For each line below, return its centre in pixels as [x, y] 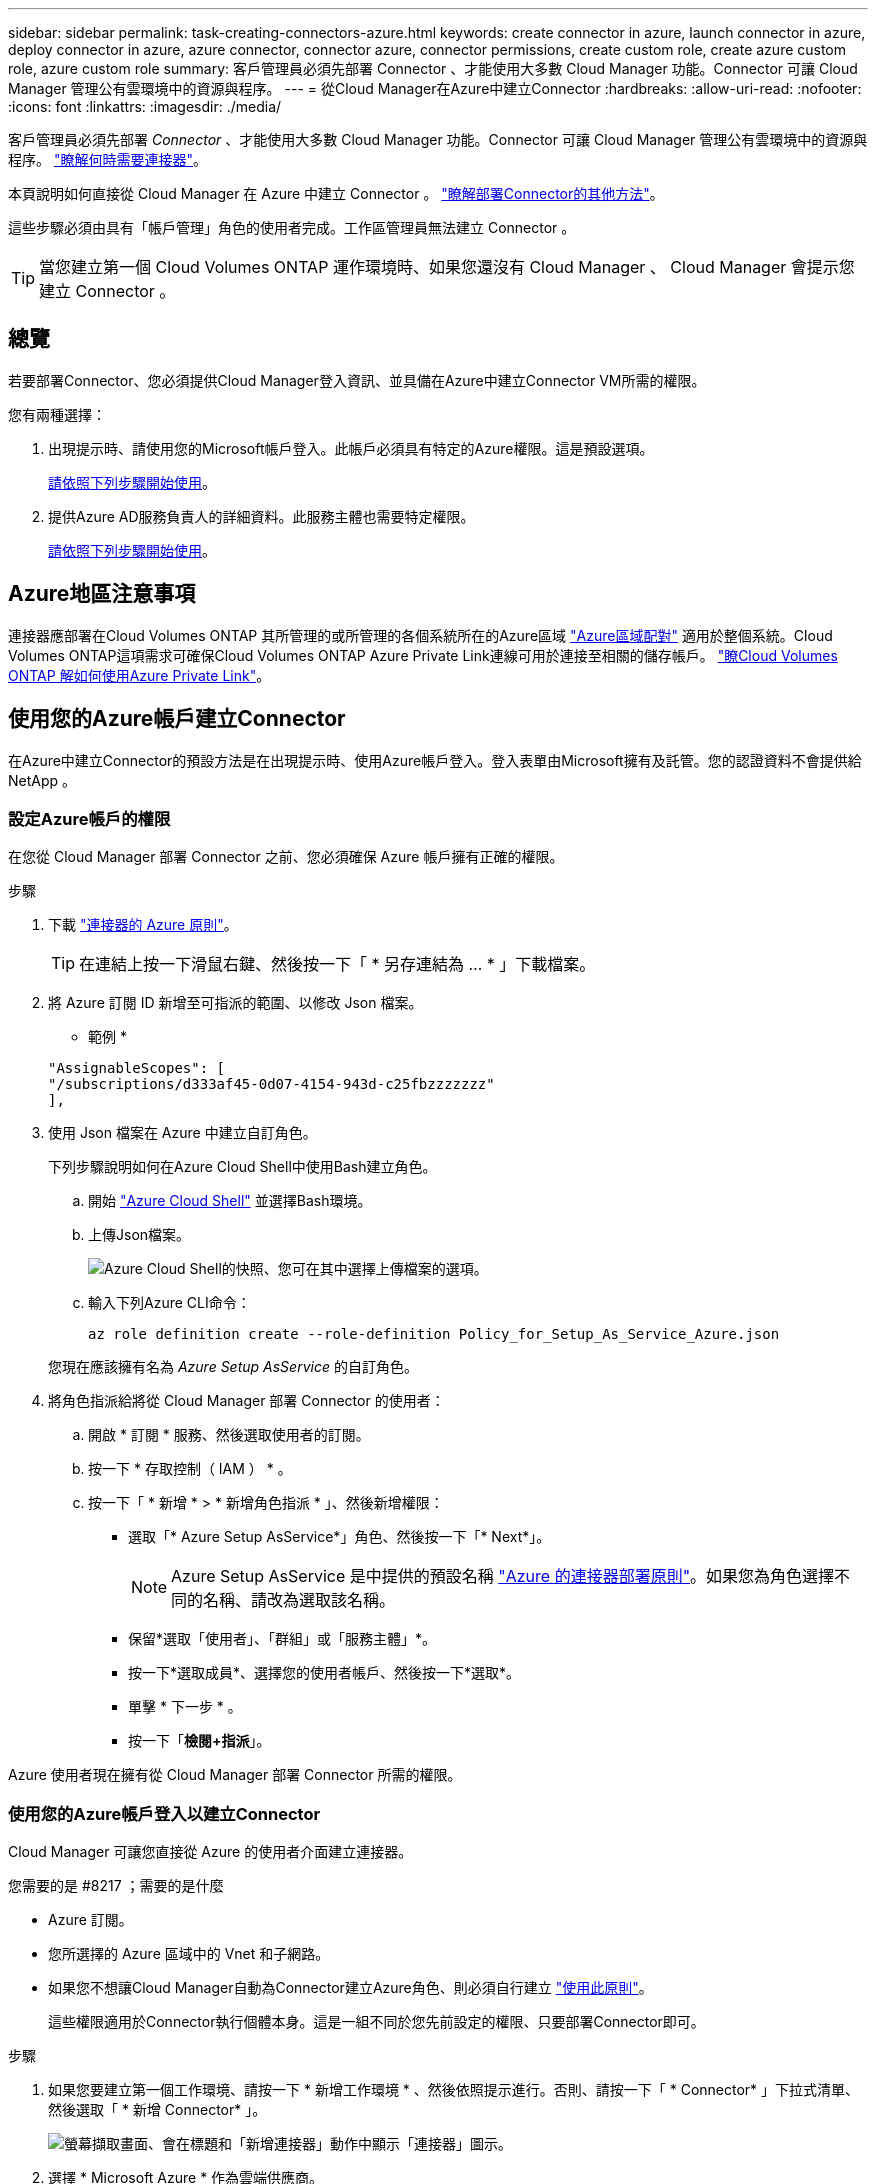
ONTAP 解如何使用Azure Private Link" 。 [139, 675]
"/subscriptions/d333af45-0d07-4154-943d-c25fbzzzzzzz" [271, 1084]
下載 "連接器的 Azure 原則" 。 [143, 925]
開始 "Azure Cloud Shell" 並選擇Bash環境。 [230, 1201]
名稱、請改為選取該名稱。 [299, 1600]
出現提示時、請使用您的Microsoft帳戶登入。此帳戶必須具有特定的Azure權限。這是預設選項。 [351, 448]
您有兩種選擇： [57, 414]
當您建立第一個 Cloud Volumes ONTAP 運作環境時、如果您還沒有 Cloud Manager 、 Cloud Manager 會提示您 [447, 267]
